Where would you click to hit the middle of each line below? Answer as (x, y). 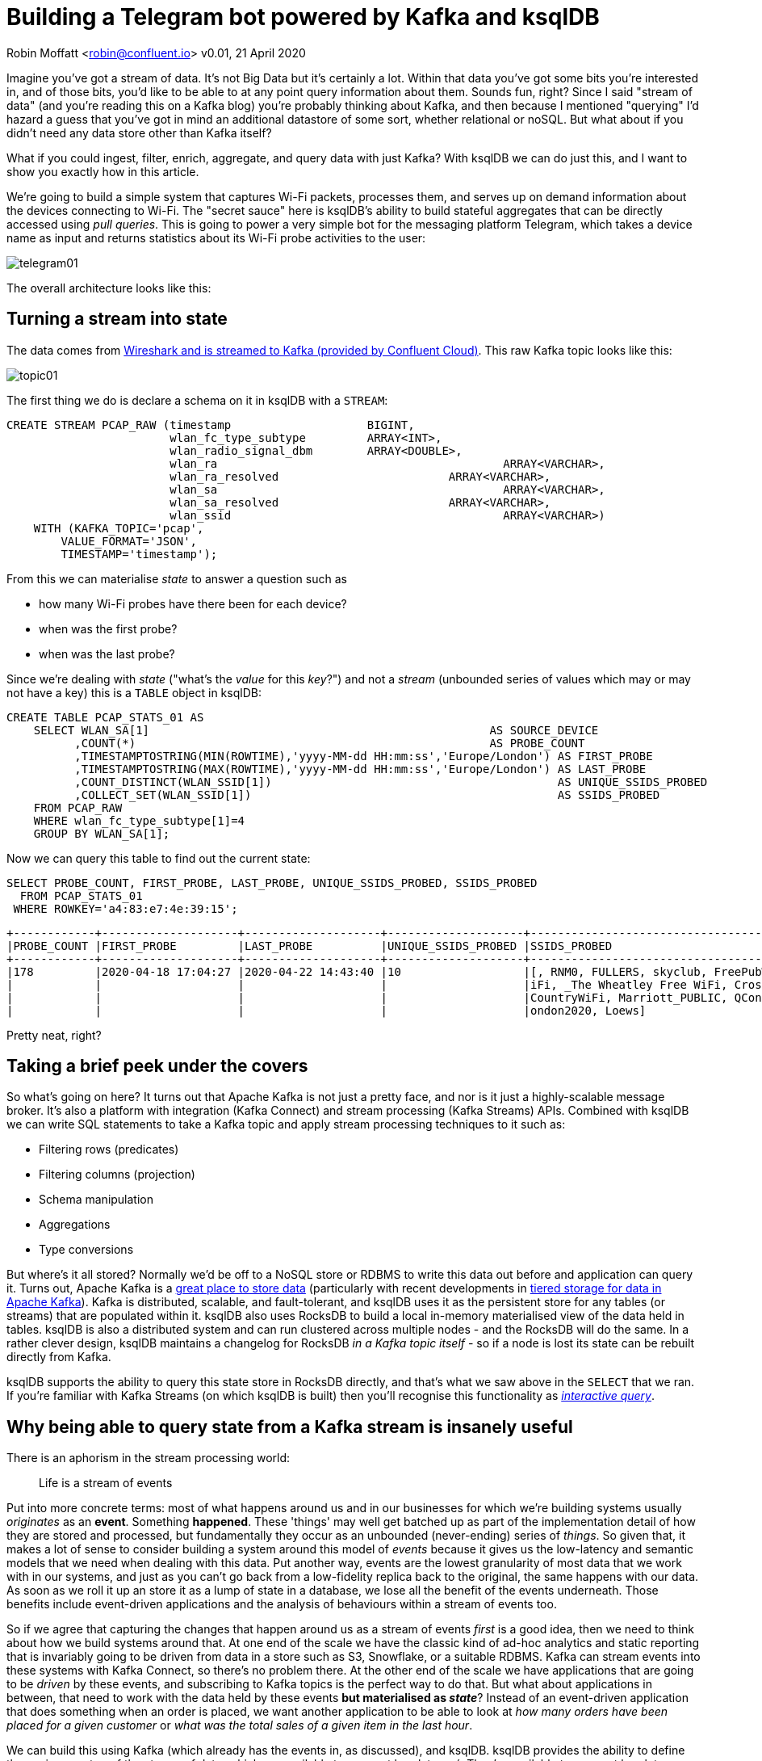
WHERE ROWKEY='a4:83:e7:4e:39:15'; (126, 908)
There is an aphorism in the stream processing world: (149, 1458)
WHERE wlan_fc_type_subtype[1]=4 (139, 820)
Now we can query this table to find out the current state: (159, 858)
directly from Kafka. (59, 1357)
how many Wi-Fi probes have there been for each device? (193, 603)
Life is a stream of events (106, 1483)
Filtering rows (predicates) (109, 1149)
